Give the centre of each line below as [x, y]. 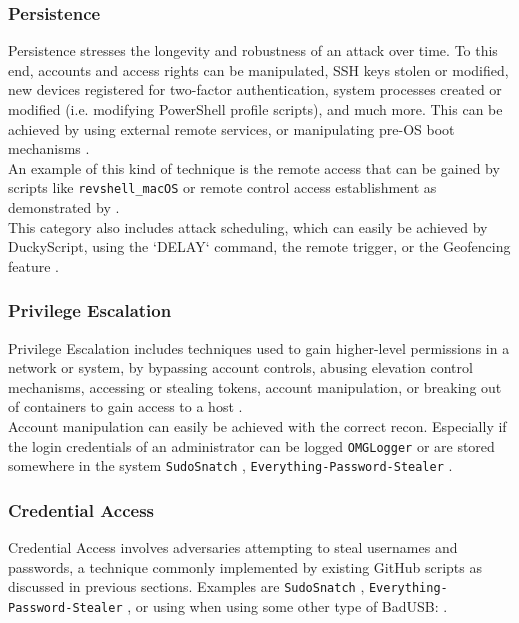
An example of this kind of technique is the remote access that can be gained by [254, 167]
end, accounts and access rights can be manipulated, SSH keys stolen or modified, [258, 69]
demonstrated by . [64, 207]
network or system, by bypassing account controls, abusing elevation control [240, 367]
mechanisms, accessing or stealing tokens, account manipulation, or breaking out [255, 386]
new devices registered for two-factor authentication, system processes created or [255, 89]
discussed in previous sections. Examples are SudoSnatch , [186, 586]
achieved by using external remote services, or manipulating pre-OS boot [231, 128]
